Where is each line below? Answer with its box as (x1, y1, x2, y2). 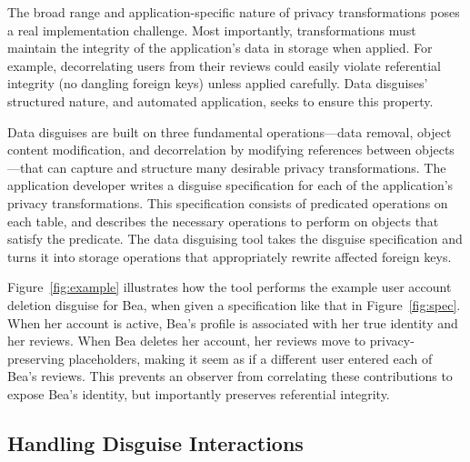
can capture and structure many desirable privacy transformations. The (47, 157, 446, 176)
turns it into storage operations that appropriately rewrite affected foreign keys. (7, 246, 452, 266)
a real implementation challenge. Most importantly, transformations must (7, 20, 416, 39)
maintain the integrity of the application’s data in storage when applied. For (7, 38, 433, 57)
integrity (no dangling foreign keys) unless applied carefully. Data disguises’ (7, 74, 428, 93)
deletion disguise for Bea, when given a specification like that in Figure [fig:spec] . (7, 295, 461, 314)
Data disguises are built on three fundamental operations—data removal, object (7, 122, 452, 141)
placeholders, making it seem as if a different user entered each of (68, 348, 433, 367)
